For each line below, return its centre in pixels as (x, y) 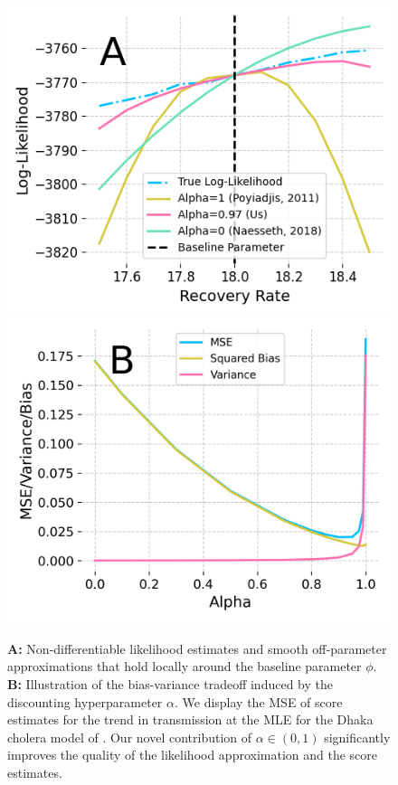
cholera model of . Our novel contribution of (130, 737)
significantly (357, 737)
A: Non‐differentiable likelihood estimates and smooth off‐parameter (197, 648)
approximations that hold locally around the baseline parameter (185, 666)
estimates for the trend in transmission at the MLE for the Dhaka (190, 719)
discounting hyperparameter (85, 701)
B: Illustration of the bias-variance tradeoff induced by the (170, 683)
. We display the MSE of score (258, 701)
